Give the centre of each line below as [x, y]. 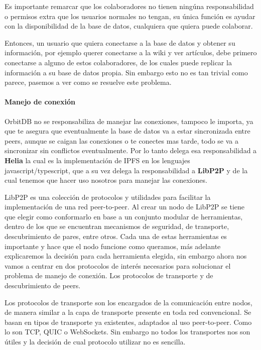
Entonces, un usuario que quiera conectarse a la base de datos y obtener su [120, 42]
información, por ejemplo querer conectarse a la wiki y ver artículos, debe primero [131, 52]
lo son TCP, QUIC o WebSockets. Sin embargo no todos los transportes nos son [127, 332]
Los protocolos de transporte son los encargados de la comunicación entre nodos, [128, 302]
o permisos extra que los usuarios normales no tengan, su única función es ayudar [130, 16]
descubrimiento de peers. [43, 285]
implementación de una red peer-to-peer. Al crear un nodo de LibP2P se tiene [125, 207]
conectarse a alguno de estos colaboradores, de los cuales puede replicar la [118, 62]
